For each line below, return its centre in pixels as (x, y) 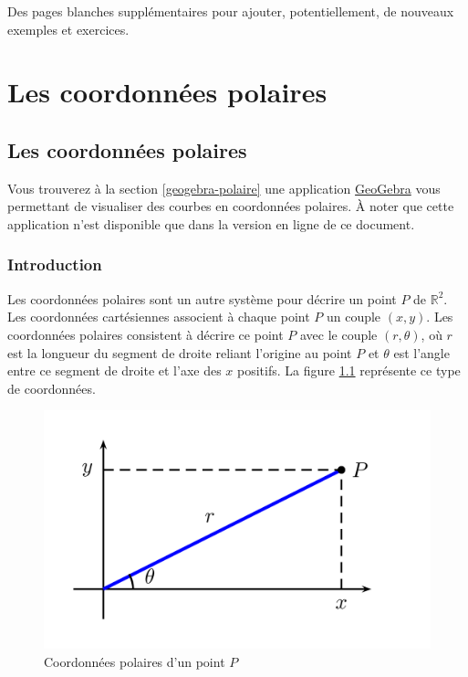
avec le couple (338, 334)
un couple (354, 317)
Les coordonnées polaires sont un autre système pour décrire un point (202, 298)
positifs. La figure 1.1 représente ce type (349, 370)
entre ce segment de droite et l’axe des (114, 370)
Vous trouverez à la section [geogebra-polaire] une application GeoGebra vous (224, 188)
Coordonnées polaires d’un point (135, 661)
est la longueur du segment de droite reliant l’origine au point (180, 352)
